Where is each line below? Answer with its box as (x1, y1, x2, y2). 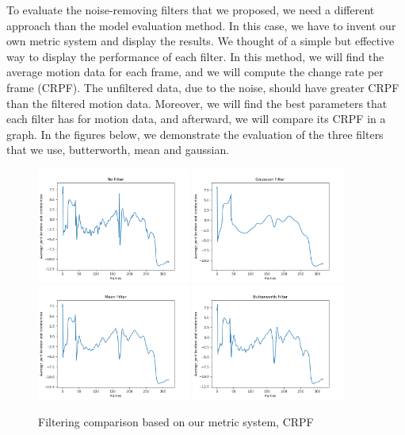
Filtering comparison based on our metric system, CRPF (38, 414, 314, 430)
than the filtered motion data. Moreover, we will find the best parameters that (6, 94, 388, 111)
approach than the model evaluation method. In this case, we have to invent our (6, 17, 396, 33)
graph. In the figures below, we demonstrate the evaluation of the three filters (6, 125, 384, 142)
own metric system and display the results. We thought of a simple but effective (6, 33, 395, 49)
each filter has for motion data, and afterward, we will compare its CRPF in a (6, 110, 386, 127)
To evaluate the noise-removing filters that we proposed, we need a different (6, 2, 375, 17)
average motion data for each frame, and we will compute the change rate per (6, 64, 384, 80)
